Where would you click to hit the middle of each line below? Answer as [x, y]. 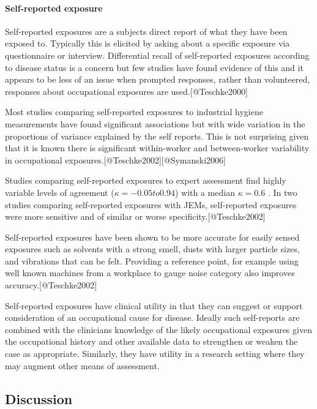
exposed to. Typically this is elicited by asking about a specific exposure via [147, 43]
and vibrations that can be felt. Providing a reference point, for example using [152, 261]
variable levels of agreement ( [60, 192]
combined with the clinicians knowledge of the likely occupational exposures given [158, 329]
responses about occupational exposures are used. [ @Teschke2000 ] [126, 91]
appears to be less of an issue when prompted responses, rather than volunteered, [158, 79]
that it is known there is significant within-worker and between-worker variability [157, 148]
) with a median [205, 192]
